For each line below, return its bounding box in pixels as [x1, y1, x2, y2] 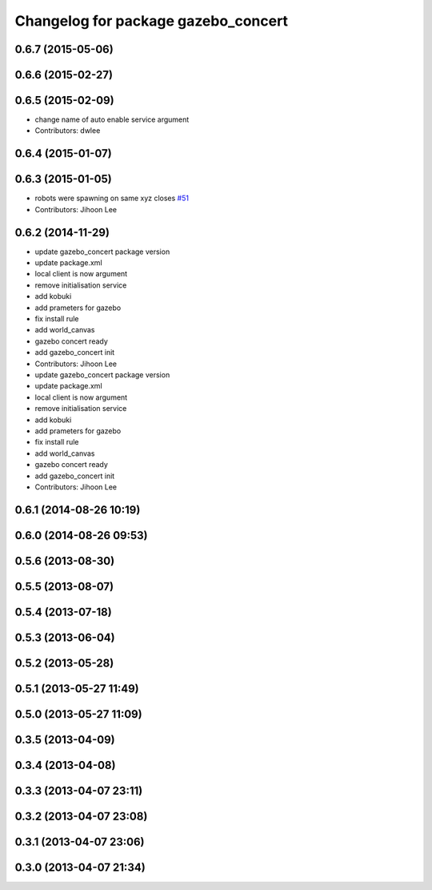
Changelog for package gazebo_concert [14, 12, 288, 30]
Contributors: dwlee [34, 126, 101, 135]
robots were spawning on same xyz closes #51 [34, 193, 190, 203]
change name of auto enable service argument [34, 115, 190, 124]
